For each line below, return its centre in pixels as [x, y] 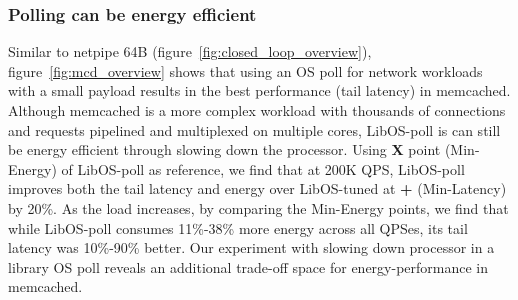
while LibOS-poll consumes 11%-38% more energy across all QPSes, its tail [238, 227]
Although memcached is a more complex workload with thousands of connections [257, 110]
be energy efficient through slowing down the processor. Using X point [224, 149]
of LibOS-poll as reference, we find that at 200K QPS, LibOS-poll [263, 168]
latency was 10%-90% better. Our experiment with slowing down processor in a [251, 247]
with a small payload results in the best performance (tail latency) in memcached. [259, 90]
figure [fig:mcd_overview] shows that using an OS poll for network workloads [245, 70]
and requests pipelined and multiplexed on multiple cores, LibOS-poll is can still [254, 129]
